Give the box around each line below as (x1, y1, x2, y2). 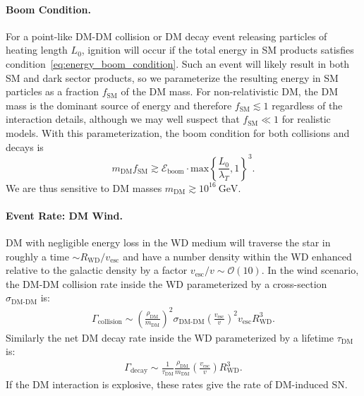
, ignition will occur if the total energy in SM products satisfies (81, 42, 354, 57)
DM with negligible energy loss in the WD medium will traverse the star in (6, 235, 331, 250)
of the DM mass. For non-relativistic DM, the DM (121, 84, 339, 99)
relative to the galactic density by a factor (6, 263, 188, 277)
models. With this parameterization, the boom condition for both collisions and (6, 125, 350, 140)
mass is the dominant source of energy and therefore (6, 97, 232, 112)
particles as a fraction (6, 84, 99, 99)
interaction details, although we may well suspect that (6, 112, 240, 126)
